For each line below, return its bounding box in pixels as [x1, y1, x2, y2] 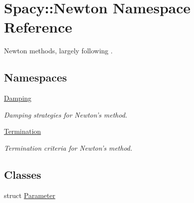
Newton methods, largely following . [4, 45, 113, 56]
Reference [4, 17, 72, 37]
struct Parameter [4, 190, 56, 200]
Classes [4, 166, 41, 182]
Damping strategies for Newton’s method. [4, 109, 128, 120]
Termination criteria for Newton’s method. [4, 142, 132, 153]
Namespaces [4, 70, 67, 85]
